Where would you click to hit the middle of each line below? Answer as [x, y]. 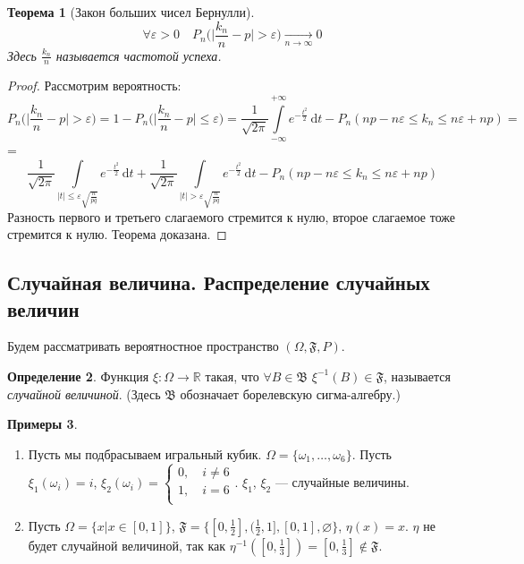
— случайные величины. [342, 482]
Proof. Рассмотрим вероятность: [94, 85]
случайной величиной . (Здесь [84, 393]
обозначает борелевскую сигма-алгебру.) [290, 393]
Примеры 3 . [42, 424]
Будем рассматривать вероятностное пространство [143, 346]
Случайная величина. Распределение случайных [219, 282]
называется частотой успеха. [139, 55]
